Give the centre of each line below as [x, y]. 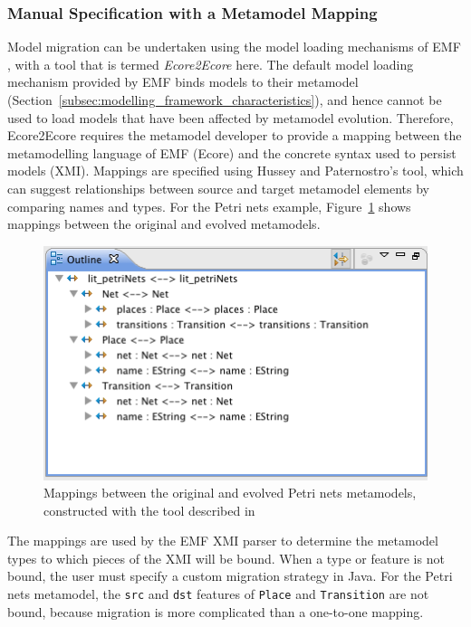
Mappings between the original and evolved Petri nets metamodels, [230, 493]
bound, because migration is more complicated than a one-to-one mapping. [216, 611]
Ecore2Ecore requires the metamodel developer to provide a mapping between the [235, 135]
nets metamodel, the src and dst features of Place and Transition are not [218, 594]
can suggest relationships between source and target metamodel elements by [219, 188]
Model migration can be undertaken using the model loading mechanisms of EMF [234, 47]
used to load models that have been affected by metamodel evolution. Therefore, [231, 117]
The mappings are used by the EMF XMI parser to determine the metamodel [223, 541]
